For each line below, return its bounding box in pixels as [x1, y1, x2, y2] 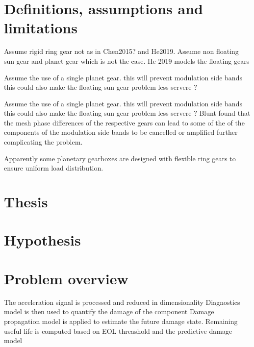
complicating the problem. [4, 137, 83, 147]
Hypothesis [4, 230, 81, 250]
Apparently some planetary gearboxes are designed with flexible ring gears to [4, 153, 236, 163]
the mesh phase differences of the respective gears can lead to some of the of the [4, 117, 245, 127]
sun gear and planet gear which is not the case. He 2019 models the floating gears [4, 55, 250, 66]
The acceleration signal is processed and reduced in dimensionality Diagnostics [4, 297, 240, 307]
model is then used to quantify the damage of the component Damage [4, 306, 214, 317]
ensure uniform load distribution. [4, 163, 103, 173]
